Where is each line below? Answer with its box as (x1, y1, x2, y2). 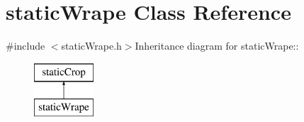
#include (6, 38, 45, 53)
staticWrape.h (61, 38, 122, 53)
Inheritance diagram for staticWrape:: (135, 38, 299, 53)
